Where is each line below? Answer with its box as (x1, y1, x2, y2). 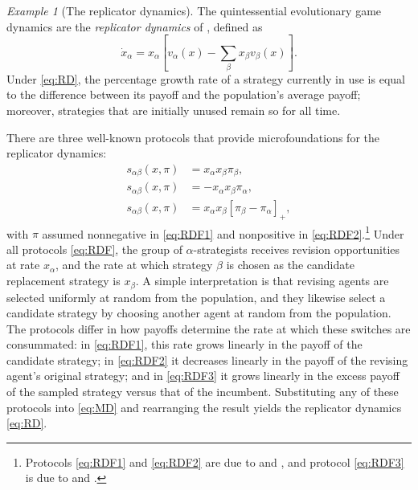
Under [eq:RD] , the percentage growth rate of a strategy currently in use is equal (6, 70, 405, 87)
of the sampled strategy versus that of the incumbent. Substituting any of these (6, 383, 399, 400)
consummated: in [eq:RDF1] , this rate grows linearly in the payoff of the (6, 336, 363, 353)
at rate (6, 256, 40, 273)
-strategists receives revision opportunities (193, 240, 400, 257)
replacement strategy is (6, 272, 121, 289)
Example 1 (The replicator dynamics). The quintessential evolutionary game (6, 2, 382, 18)
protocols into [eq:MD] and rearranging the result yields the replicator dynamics (6, 398, 402, 415)
